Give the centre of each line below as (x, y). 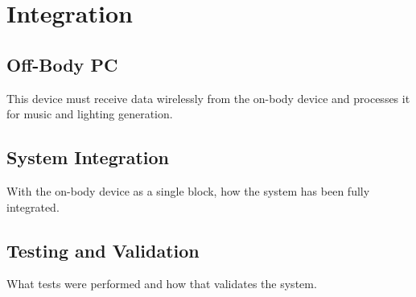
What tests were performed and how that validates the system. (162, 284)
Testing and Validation (103, 250)
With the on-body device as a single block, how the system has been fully (188, 190)
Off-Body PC (62, 64)
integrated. (33, 206)
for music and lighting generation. (90, 114)
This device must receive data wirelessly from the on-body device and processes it (208, 98)
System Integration (88, 157)
